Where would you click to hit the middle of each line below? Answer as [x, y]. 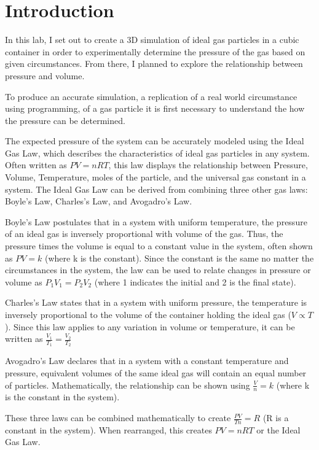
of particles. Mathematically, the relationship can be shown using [128, 385]
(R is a [276, 418]
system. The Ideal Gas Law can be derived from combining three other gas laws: [156, 189]
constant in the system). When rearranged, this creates [108, 429]
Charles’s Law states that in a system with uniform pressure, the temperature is [156, 302]
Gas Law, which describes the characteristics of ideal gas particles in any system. [157, 153]
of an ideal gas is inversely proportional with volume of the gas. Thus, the [144, 234]
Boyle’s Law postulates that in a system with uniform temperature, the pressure [156, 221]
